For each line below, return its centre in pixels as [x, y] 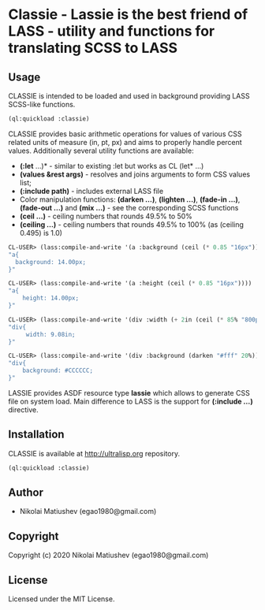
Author [26, 492]
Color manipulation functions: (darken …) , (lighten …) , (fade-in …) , [130, 199]
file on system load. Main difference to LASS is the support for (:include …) [131, 401]
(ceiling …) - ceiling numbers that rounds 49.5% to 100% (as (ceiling [132, 224]
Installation [36, 435]
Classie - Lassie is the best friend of [128, 15]
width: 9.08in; [51, 334]
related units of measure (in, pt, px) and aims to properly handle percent [125, 142]
